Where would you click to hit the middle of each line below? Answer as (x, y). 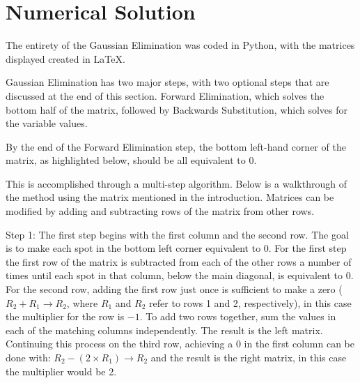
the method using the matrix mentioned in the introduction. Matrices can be (170, 197)
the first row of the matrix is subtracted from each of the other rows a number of (179, 261)
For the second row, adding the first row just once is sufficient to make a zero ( (174, 289)
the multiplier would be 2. (61, 371)
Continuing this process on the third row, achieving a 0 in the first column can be (180, 344)
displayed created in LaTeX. (65, 58)
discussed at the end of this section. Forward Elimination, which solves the (165, 95)
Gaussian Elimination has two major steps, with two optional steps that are (167, 82)
